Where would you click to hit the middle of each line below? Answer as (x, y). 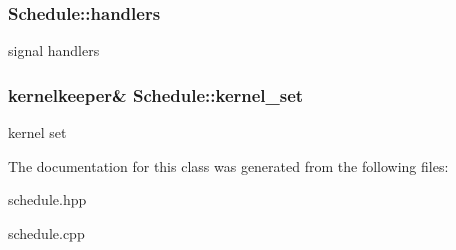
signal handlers (54, 50)
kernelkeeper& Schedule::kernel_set (156, 94)
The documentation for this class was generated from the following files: (228, 165)
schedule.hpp (47, 199)
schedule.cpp (46, 232)
